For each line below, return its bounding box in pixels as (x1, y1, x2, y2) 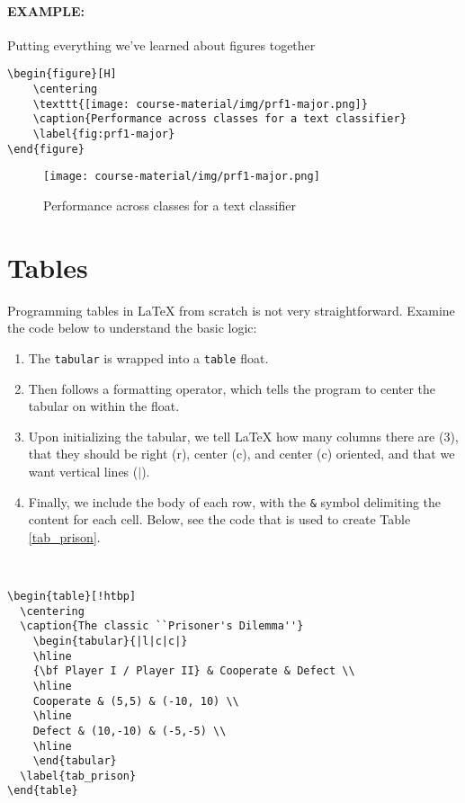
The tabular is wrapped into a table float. (28, 348, 269, 367)
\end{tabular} (32, 754, 117, 768)
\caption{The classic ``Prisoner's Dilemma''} (20, 620, 304, 633)
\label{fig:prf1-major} (32, 128, 175, 141)
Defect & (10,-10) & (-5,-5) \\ (32, 724, 227, 737)
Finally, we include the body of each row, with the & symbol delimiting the (28, 492, 442, 511)
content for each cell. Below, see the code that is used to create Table (28, 510, 411, 529)
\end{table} (7, 784, 78, 798)
